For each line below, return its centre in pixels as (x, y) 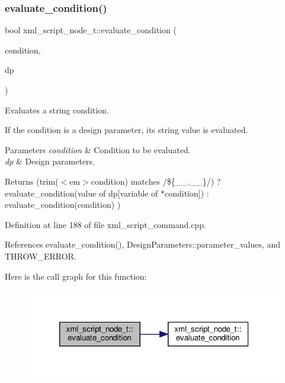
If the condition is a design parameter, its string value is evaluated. (127, 130)
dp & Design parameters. (50, 161)
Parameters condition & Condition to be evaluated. (98, 149)
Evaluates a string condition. (57, 110)
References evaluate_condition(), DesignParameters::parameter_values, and (143, 244)
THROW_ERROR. (41, 256)
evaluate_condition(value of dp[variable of (81, 193)
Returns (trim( (32, 181)
